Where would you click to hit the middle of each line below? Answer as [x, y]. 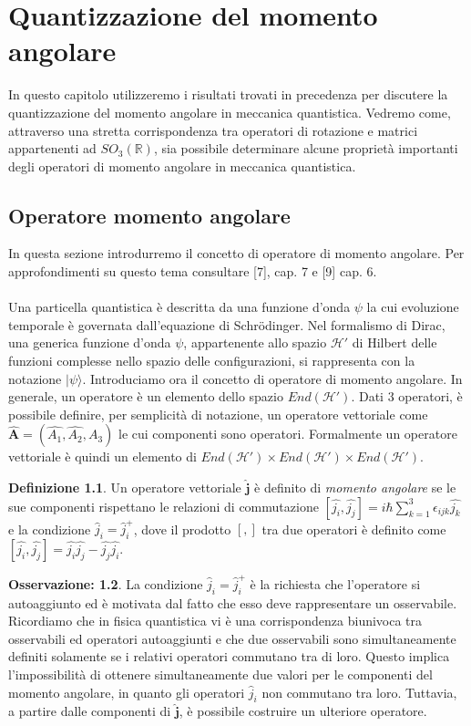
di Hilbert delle [394, 342]
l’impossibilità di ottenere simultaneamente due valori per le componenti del [220, 674]
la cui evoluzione [413, 307]
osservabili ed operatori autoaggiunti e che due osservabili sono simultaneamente [232, 638]
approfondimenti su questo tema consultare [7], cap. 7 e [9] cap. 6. [193, 271]
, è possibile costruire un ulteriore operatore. [303, 711]
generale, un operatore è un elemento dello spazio [146, 396]
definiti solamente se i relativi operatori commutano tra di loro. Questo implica [229, 656]
